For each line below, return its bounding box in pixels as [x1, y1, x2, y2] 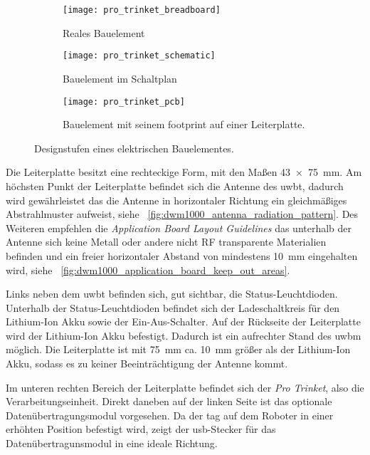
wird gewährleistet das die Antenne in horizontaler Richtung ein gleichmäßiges [6, 192, 347, 207]
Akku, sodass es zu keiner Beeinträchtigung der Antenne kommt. [6, 356, 288, 371]
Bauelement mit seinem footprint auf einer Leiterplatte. [63, 117, 305, 132]
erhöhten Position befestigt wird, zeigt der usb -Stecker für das [6, 422, 276, 436]
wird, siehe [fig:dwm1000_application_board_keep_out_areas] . [6, 262, 290, 277]
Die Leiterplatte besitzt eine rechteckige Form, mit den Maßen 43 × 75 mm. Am [6, 164, 362, 179]
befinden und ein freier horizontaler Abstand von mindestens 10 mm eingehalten [6, 248, 358, 263]
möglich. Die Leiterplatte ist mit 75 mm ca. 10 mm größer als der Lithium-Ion [6, 342, 351, 357]
